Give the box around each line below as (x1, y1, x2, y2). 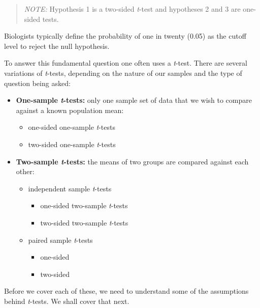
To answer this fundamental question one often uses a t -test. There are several (4, 58, 247, 68)
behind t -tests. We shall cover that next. (4, 295, 129, 306)
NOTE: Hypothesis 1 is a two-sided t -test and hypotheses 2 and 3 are (24, 4, 241, 14)
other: (16, 166, 35, 177)
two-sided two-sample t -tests (40, 217, 128, 228)
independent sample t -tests (28, 183, 112, 193)
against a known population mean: (16, 104, 124, 115)
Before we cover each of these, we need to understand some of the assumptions (4, 286, 249, 296)
